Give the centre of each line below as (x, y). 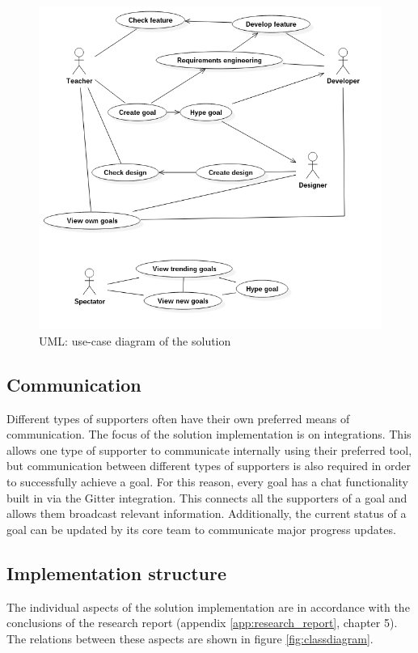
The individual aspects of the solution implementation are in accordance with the (208, 606)
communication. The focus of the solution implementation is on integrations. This (209, 434)
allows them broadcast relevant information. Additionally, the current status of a (207, 513)
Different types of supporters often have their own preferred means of (178, 418)
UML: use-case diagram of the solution (135, 340)
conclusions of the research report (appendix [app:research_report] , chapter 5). (202, 623)
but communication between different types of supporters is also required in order (209, 466)
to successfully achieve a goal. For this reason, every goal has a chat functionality (207, 481)
